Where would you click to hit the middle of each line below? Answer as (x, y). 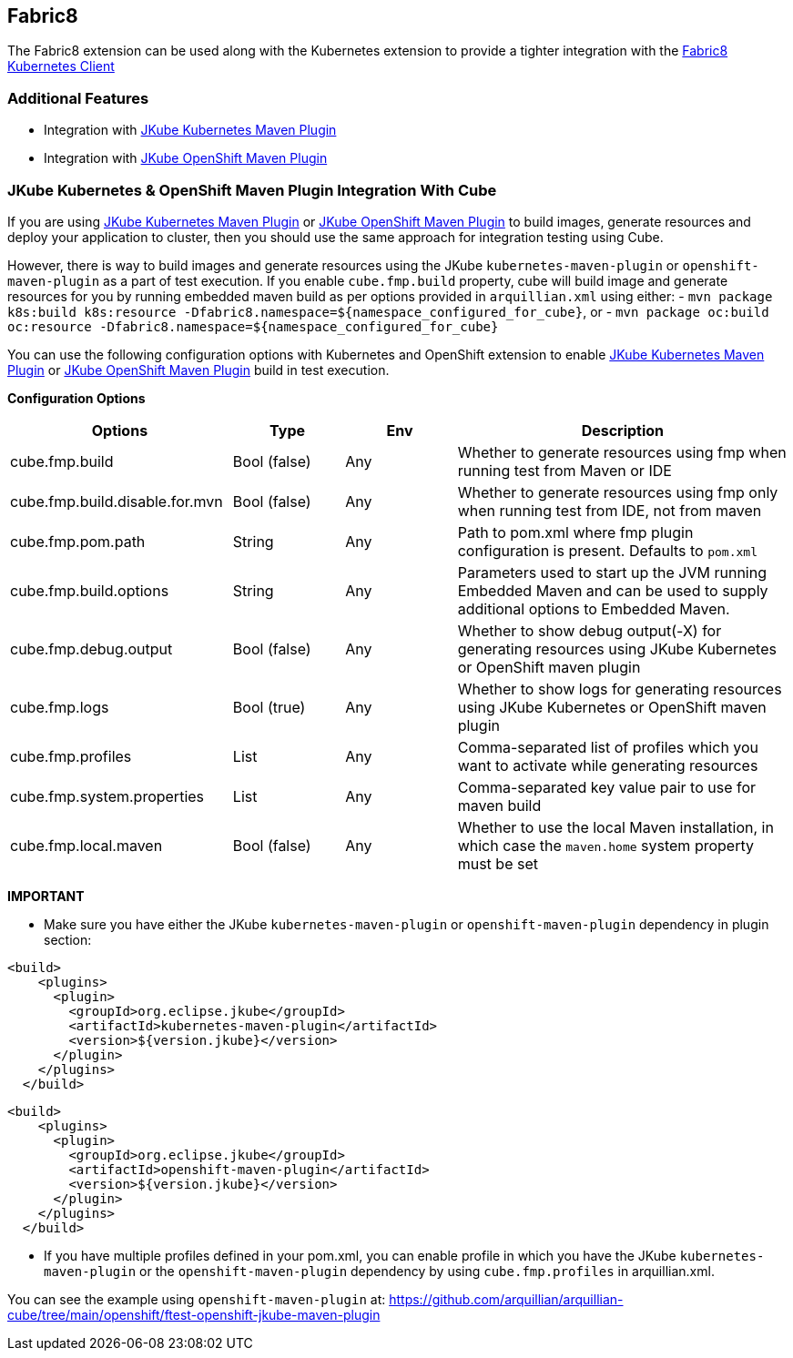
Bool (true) (269, 707)
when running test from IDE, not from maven (610, 510)
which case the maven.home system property (605, 845)
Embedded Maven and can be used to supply (613, 590)
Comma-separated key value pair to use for (607, 787)
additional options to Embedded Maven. (594, 608)
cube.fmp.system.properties (107, 796)
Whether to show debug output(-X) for (590, 630)
